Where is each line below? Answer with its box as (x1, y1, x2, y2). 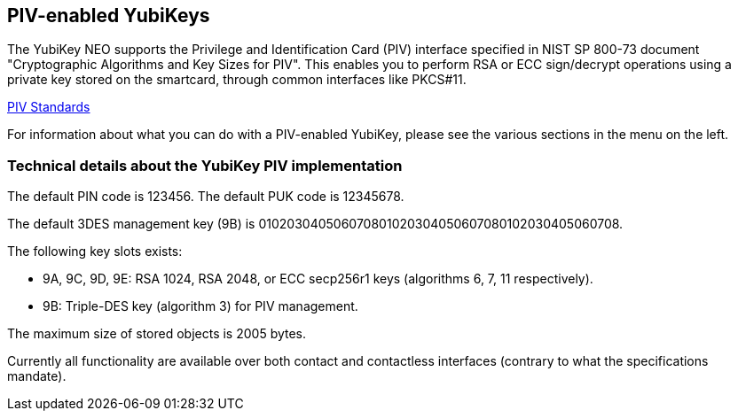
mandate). (7, 368, 67, 384)
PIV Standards (7, 99, 90, 115)
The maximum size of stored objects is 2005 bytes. (7, 326, 307, 342)
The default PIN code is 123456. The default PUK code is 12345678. (7, 189, 404, 205)
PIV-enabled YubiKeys (7, 4, 210, 27)
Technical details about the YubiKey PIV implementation (7, 156, 403, 174)
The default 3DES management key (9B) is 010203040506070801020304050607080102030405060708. (7, 216, 624, 232)
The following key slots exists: (7, 244, 183, 259)
